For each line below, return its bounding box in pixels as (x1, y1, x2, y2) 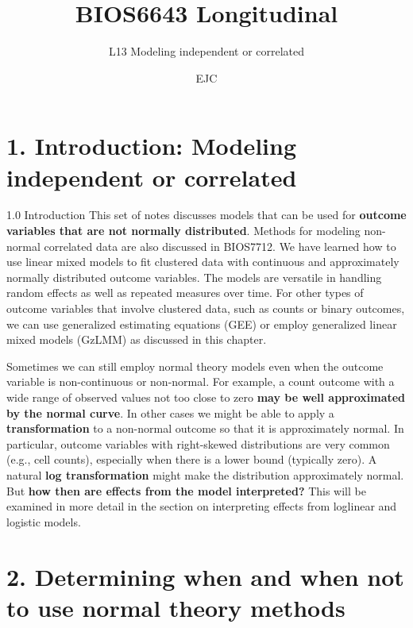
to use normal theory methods (6, 591, 345, 623)
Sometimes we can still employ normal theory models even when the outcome (6, 357, 384, 374)
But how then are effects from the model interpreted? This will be (6, 482, 366, 499)
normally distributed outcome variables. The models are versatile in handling (6, 268, 382, 285)
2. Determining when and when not (6, 560, 404, 592)
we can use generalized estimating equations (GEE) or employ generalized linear (6, 315, 397, 332)
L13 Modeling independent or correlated (108, 43, 305, 60)
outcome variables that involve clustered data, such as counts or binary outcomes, (6, 300, 405, 316)
